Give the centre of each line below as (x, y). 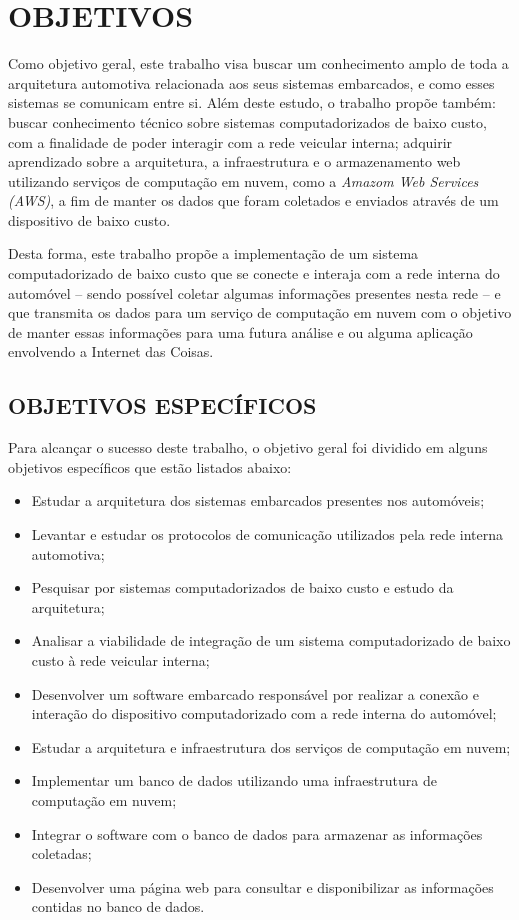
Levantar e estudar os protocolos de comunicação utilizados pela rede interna (267, 534)
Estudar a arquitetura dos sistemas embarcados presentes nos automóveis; (258, 500)
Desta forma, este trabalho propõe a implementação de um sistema (213, 253)
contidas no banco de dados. (118, 906)
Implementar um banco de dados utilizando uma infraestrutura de (234, 780)
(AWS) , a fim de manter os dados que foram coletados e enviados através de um (253, 200)
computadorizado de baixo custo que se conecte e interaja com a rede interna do (254, 273)
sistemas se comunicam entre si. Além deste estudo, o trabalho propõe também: (252, 102)
